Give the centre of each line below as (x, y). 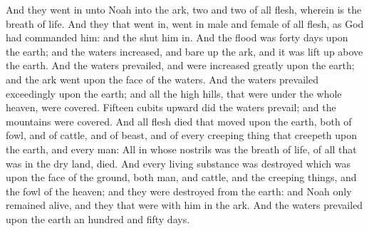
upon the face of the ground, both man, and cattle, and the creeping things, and (181, 177)
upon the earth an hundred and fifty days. (98, 219)
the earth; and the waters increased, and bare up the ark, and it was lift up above (184, 51)
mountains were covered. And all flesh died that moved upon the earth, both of (179, 121)
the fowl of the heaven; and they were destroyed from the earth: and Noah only (179, 191)
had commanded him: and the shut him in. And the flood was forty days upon (177, 37)
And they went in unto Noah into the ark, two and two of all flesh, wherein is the (184, 9)
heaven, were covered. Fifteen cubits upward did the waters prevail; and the (171, 107)
